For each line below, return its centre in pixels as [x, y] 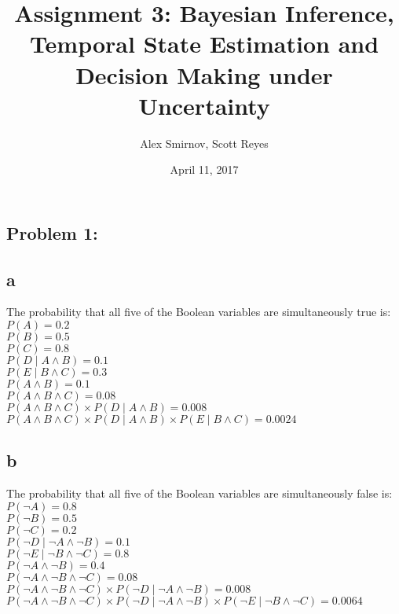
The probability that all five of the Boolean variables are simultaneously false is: [199, 493]
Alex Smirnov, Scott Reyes [204, 143]
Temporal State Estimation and [204, 44]
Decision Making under [204, 74]
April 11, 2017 [204, 169]
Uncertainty [204, 105]
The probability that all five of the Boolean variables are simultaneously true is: [199, 312]
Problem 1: [52, 232]
